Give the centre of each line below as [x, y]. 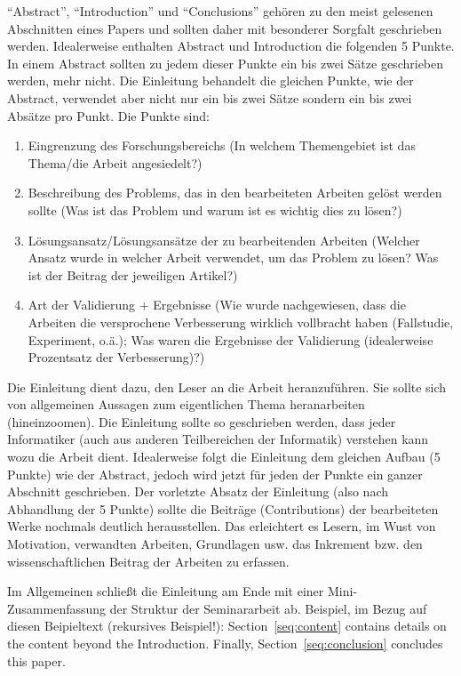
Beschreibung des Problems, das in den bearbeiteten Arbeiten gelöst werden [235, 193]
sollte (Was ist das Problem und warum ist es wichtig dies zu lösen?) [215, 209]
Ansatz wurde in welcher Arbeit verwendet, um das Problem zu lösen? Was [233, 258]
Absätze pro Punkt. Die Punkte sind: [108, 115]
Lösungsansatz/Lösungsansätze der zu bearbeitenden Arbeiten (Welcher [224, 240]
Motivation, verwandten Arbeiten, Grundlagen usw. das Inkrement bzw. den [215, 544]
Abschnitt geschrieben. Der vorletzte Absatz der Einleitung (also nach [198, 491]
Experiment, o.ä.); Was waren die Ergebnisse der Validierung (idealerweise [230, 339]
